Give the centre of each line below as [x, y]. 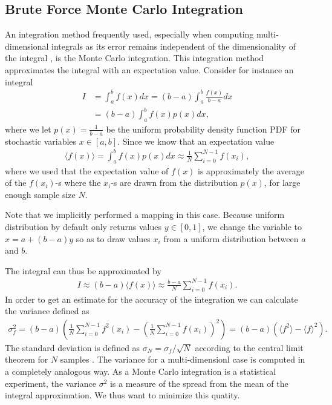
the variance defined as [47, 311]
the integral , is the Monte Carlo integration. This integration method [135, 58]
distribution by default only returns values [83, 226]
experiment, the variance [50, 383]
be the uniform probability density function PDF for [203, 129]
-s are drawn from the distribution [174, 183]
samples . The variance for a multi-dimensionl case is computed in [183, 359]
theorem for [27, 359]
